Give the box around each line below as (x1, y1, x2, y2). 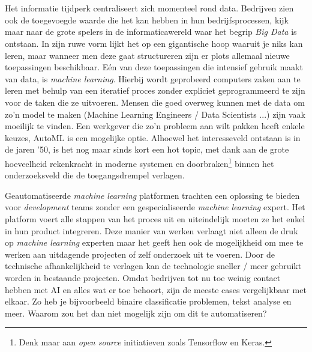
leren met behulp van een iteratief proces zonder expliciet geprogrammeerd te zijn (5, 84, 305, 97)
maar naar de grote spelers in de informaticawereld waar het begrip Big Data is (5, 25, 297, 38)
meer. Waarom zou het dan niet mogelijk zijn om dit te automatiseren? (5, 306, 267, 319)
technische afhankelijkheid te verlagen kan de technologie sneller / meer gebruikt (5, 259, 302, 272)
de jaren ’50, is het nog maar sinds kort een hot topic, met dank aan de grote (5, 143, 289, 156)
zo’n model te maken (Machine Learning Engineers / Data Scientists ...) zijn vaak (5, 108, 305, 120)
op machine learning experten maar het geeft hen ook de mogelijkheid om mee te (5, 236, 304, 249)
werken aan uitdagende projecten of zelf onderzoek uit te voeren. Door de (5, 247, 275, 260)
